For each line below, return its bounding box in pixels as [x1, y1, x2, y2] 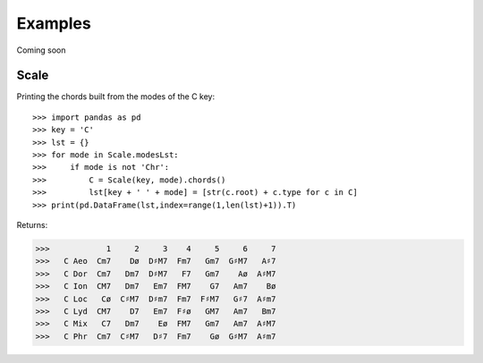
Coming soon [16, 45, 66, 55]
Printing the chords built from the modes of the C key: [16, 91, 215, 102]
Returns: [16, 219, 48, 230]
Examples [16, 13, 91, 33]
